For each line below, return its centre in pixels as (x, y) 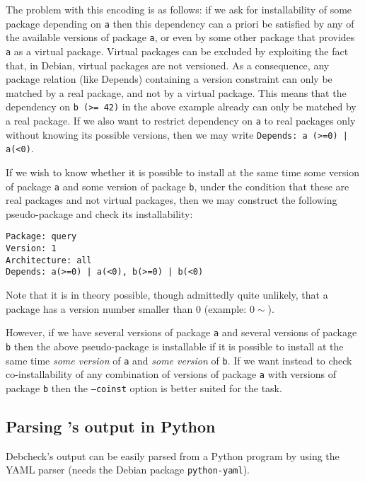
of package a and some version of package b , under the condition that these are (178, 186)
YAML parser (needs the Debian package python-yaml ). (128, 470)
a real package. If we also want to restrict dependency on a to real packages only (181, 120)
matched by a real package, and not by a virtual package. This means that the (176, 92)
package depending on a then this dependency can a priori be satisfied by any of (180, 23)
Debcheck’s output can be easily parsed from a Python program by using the (173, 455)
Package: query (41, 237)
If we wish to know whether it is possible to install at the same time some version (182, 172)
